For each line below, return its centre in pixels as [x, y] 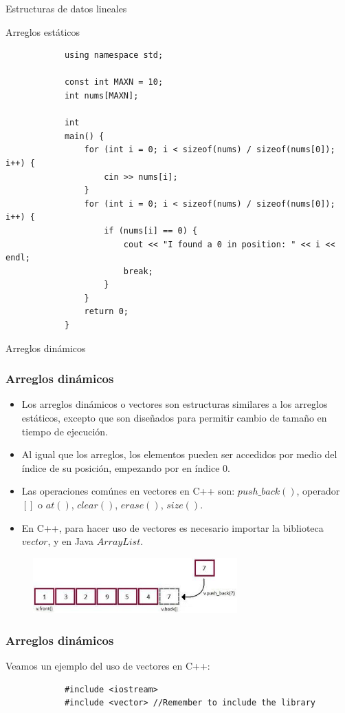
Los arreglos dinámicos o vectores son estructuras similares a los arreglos [175, 404]
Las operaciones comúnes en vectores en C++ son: [128, 491]
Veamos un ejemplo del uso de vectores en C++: [108, 666]
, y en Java [71, 541]
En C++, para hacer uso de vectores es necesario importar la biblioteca [172, 527]
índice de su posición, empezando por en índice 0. [126, 467]
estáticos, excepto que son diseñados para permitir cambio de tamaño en [174, 418]
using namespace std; [114, 55]
